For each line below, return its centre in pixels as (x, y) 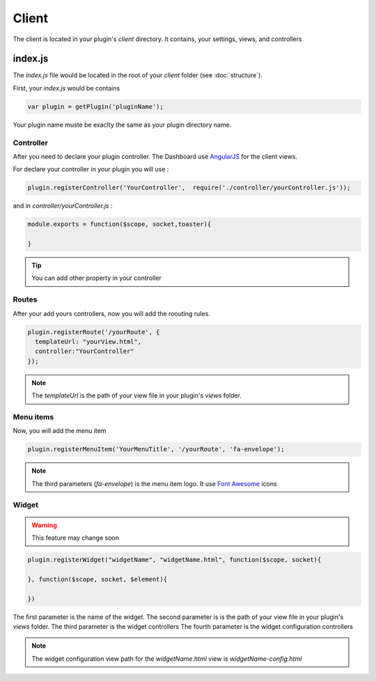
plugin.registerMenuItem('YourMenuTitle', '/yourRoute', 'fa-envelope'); (156, 449)
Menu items (33, 416)
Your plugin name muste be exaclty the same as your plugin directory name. (122, 125)
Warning (44, 525)
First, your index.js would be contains (66, 88)
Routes (25, 299)
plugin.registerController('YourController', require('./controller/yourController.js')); (189, 188)
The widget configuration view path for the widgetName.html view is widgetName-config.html (167, 659)
